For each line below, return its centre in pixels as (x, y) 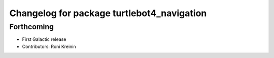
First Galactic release (44, 39)
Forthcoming (32, 27)
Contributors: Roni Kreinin (49, 46)
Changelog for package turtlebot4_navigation (108, 13)
